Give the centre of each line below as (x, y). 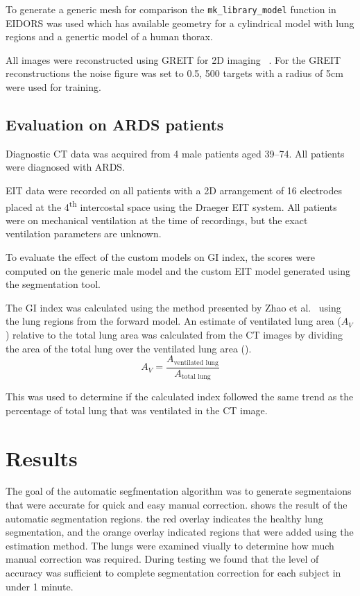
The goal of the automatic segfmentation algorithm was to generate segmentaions (179, 491)
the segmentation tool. (53, 284)
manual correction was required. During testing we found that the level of (162, 559)
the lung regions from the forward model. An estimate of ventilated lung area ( (173, 321)
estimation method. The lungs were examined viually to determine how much (170, 545)
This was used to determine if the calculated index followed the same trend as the (180, 397)
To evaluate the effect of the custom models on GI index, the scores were (161, 257)
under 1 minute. (40, 586)
